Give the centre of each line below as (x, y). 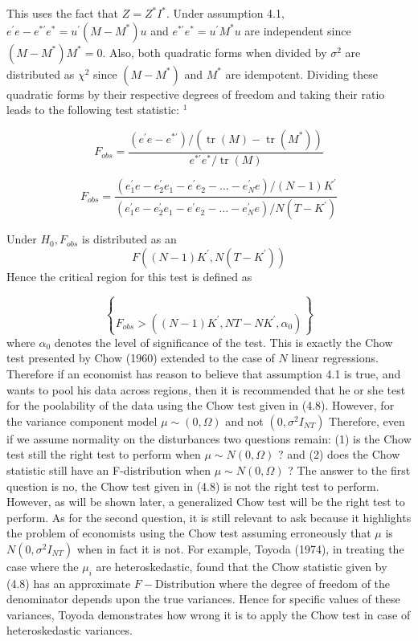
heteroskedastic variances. (70, 630)
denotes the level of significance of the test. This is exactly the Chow (223, 342)
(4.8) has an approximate (69, 583)
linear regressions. (335, 358)
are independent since (298, 30)
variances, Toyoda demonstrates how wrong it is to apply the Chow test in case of (209, 614)
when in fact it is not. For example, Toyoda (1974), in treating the (240, 548)
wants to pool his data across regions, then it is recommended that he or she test (206, 389)
